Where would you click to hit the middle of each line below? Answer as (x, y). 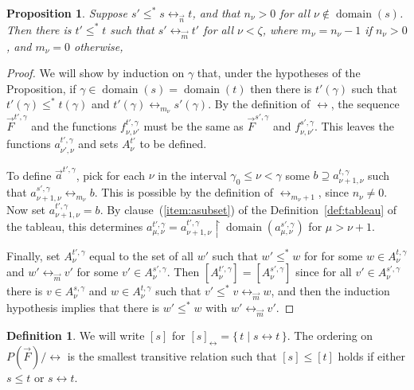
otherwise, (99, 46)
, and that (216, 13)
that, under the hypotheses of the (279, 73)
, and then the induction (330, 291)
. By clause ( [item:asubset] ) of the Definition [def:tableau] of (248, 209)
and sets (98, 144)
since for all (324, 272)
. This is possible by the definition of (184, 192)
